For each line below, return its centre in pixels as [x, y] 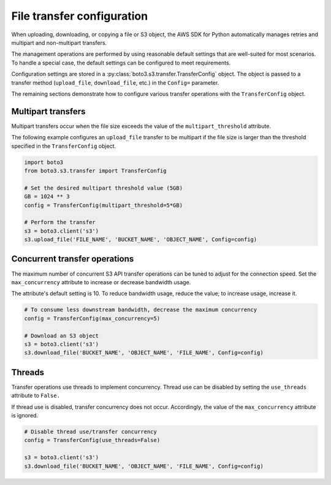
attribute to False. [36, 395]
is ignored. [25, 415]
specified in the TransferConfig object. [64, 146]
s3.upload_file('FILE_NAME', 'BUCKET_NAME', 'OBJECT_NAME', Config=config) [141, 240]
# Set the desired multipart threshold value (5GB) [104, 188]
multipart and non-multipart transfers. [59, 42]
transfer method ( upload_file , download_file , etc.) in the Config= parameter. [115, 82]
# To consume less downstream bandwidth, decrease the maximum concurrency [141, 310]
